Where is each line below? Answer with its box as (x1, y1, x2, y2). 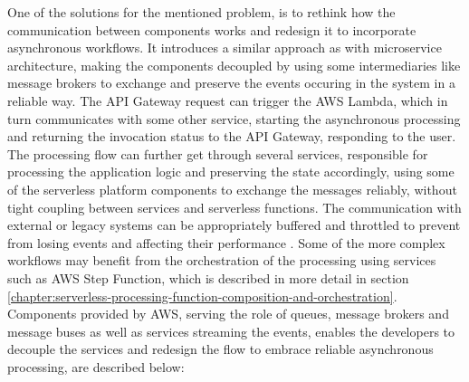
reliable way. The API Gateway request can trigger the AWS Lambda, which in (7, 91, 448, 110)
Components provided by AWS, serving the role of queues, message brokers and (7, 304, 449, 323)
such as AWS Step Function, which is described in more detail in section (7, 268, 409, 287)
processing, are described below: (7, 357, 185, 376)
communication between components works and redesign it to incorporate (7, 20, 416, 39)
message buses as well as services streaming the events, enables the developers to (7, 321, 455, 340)
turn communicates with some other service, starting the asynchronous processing (7, 109, 461, 128)
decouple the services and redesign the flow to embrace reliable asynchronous (7, 339, 434, 358)
